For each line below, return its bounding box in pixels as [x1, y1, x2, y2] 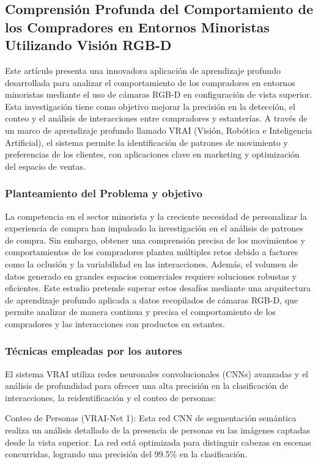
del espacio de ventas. [5, 159, 86, 172]
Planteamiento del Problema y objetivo [5, 186, 202, 201]
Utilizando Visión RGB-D [5, 35, 172, 54]
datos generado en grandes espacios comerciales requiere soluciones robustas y [5, 269, 297, 282]
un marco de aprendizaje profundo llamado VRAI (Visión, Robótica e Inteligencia [5, 123, 312, 136]
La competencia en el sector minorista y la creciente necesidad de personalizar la [5, 209, 307, 222]
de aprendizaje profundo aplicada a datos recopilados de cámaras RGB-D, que [5, 293, 298, 306]
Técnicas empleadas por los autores [5, 343, 182, 358]
